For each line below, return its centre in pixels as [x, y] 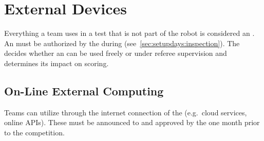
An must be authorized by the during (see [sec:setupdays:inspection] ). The [122, 43]
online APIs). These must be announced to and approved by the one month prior [132, 122]
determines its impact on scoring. [56, 63]
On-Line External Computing [84, 90]
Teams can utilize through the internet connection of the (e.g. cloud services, [126, 112]
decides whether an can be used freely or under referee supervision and [116, 53]
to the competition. [34, 132]
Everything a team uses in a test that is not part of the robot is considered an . [129, 33]
